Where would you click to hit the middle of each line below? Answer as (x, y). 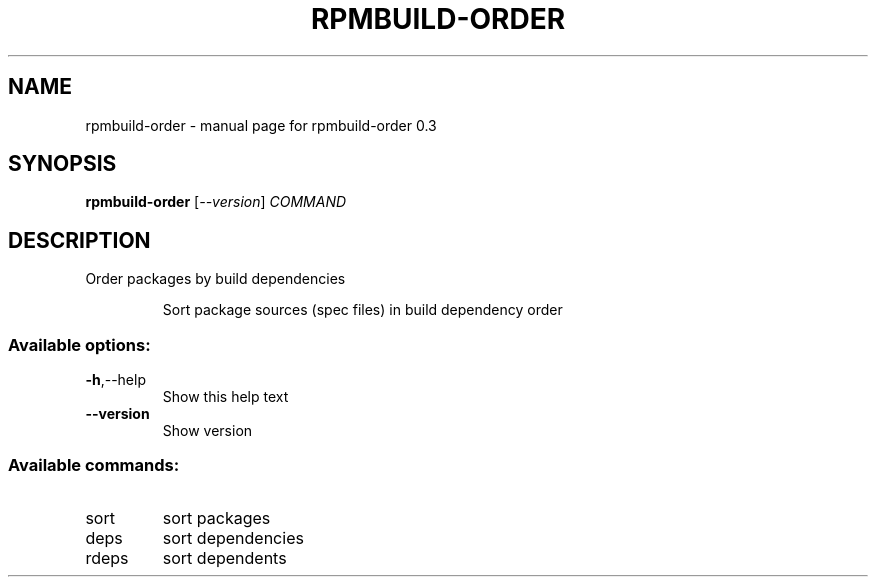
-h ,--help (115, 380)
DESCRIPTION (79, 240)
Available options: (79, 344)
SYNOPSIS (62, 164)
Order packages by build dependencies (215, 279)
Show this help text (225, 397)
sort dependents (224, 557)
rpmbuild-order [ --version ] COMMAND (216, 202)
